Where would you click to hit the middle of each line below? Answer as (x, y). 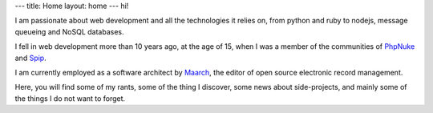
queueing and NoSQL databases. (69, 31)
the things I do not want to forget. (70, 98)
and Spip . (31, 58)
